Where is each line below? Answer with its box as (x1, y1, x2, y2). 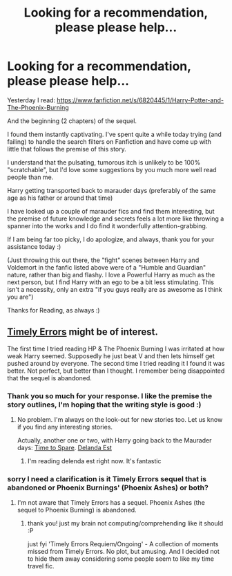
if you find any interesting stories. (17, 423, 113, 431)
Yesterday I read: (7, 95, 56, 104)
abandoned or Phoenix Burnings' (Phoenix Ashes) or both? (7, 483, 209, 492)
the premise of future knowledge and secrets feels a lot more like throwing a (7, 214, 224, 223)
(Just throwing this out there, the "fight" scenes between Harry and (7, 256, 200, 264)
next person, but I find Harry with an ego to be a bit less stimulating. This (7, 278, 214, 286)
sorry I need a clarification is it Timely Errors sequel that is (7, 474, 207, 483)
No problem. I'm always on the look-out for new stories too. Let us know (17, 416, 223, 424)
